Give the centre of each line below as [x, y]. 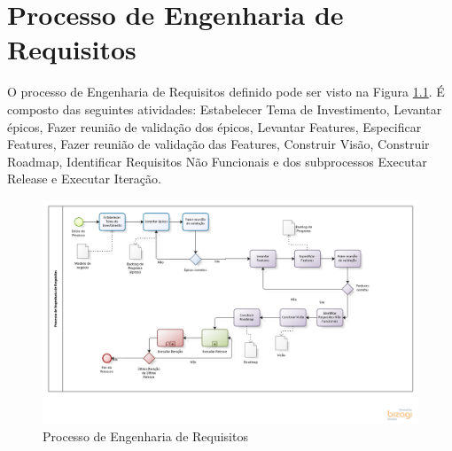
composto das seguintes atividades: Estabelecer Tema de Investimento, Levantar [225, 109]
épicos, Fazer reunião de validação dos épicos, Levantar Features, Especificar [214, 126]
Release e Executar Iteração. [84, 179]
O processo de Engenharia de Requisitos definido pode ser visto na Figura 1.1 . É [226, 92]
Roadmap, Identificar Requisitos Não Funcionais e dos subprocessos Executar [217, 161]
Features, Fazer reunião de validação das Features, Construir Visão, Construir [218, 144]
